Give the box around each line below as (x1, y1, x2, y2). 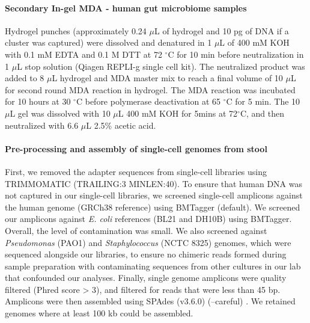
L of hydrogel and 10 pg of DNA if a (154, 24, 289, 37)
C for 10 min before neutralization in (168, 48, 304, 60)
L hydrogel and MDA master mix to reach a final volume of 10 (52, 72, 283, 84)
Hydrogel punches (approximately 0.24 (5, 24, 147, 37)
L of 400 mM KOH (219, 36, 290, 49)
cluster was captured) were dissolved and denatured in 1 (5, 36, 212, 49)
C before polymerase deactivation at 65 (76, 95, 221, 108)
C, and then (240, 106, 285, 119)
